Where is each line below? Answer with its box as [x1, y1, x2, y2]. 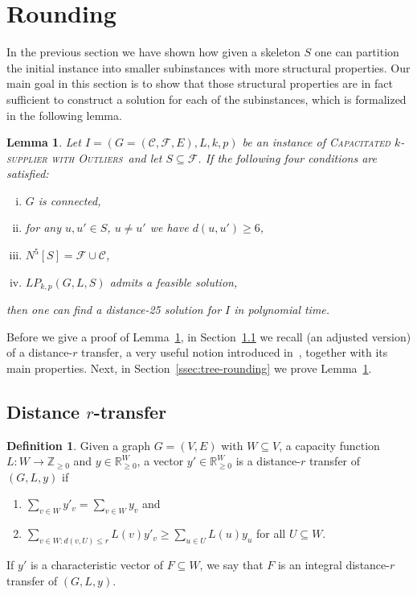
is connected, [38, 192, 101, 209]
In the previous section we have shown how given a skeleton [6, 43, 300, 60]
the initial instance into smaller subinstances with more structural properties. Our [6, 59, 411, 76]
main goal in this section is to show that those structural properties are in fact [6, 75, 393, 92]
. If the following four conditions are [198, 149, 377, 166]
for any [25, 219, 61, 236]
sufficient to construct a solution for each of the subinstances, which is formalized [6, 90, 407, 107]
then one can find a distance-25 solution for [6, 301, 222, 318]
